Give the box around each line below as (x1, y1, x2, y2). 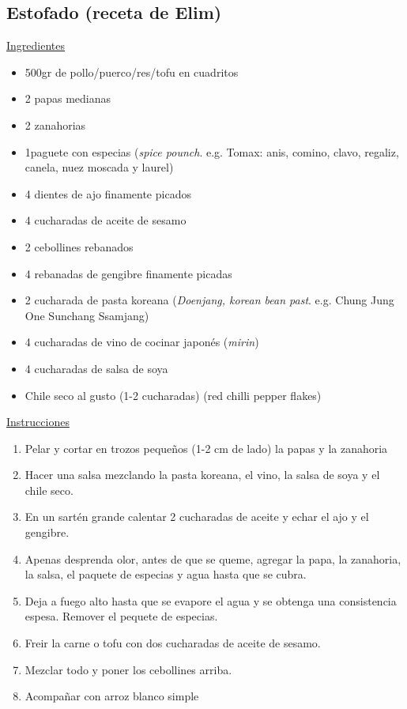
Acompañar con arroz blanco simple (24, 688, 199, 704)
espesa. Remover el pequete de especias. (24, 608, 218, 624)
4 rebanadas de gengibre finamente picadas (24, 265, 232, 281)
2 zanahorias (24, 116, 86, 133)
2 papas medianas (24, 90, 111, 107)
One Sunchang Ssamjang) (24, 307, 149, 323)
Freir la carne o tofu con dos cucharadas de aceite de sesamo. (24, 635, 321, 651)
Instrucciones (6, 413, 70, 430)
